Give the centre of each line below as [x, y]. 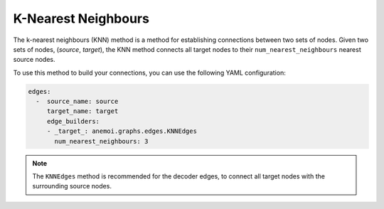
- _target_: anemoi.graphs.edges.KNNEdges [122, 131]
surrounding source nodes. [72, 186]
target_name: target [82, 111]
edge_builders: [73, 121]
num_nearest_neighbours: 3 [101, 141]
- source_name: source [77, 102]
